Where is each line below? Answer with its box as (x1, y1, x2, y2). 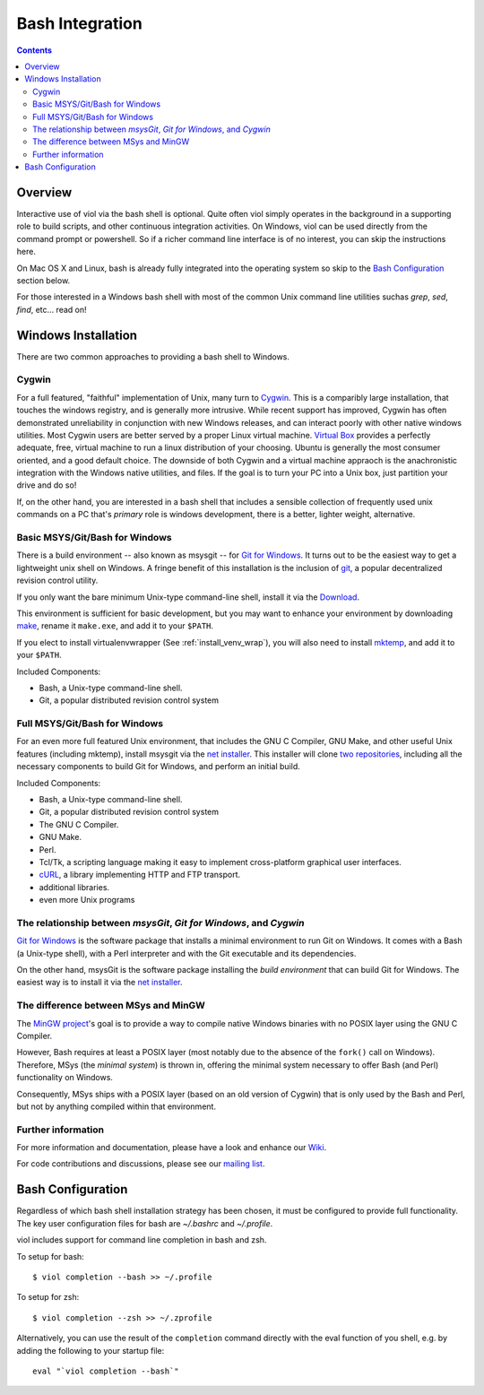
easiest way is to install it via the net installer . (16, 977, 183, 988)
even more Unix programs (39, 895, 135, 905)
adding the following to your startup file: (16, 1345, 165, 1356)
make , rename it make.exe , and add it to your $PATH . (16, 620, 214, 631)
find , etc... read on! (16, 304, 87, 315)
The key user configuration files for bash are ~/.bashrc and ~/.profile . (16, 1217, 273, 1228)
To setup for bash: (16, 1251, 84, 1261)
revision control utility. (16, 575, 99, 586)
